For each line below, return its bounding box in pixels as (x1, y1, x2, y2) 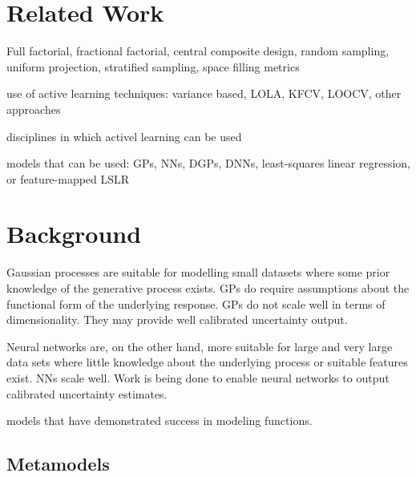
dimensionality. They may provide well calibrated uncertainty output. (6, 311, 348, 328)
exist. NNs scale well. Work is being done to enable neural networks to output (6, 369, 390, 386)
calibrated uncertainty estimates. (6, 385, 168, 402)
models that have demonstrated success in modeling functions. (6, 412, 313, 429)
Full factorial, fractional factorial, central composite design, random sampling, (6, 42, 390, 59)
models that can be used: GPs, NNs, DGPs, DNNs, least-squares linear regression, (6, 155, 410, 172)
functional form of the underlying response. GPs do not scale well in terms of (6, 295, 386, 312)
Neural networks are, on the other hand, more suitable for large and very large (6, 338, 393, 354)
